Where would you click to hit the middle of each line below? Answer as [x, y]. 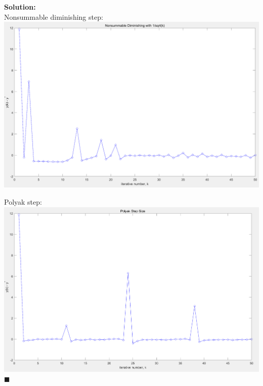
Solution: [20, 7]
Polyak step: [23, 202]
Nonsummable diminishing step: [54, 16]
